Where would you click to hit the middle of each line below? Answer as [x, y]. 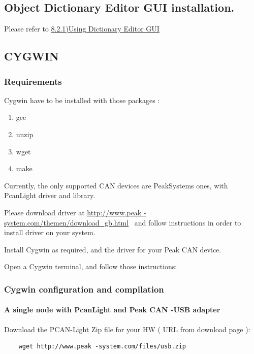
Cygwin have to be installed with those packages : [82, 100]
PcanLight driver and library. [50, 195]
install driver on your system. [50, 232]
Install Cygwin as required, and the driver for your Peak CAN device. [113, 249]
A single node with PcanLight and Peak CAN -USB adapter [112, 310]
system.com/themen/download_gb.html [67, 222]
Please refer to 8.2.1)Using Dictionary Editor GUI [82, 29]
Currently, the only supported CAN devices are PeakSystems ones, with [116, 185]
